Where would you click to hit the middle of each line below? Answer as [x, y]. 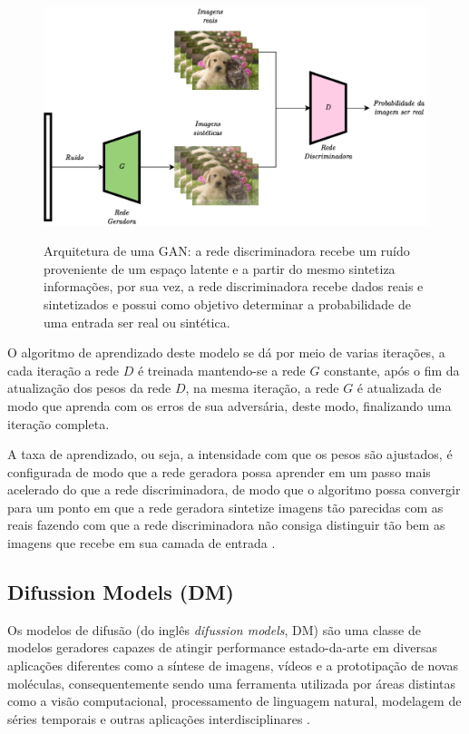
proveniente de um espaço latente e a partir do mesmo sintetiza [220, 268]
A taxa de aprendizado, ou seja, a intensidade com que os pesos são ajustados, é [230, 454]
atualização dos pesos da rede [89, 388]
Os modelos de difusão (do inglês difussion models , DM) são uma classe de [214, 629]
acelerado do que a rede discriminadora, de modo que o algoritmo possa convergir [234, 489]
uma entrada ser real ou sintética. [137, 322]
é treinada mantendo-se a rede [221, 370]
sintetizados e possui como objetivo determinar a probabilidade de [227, 303]
